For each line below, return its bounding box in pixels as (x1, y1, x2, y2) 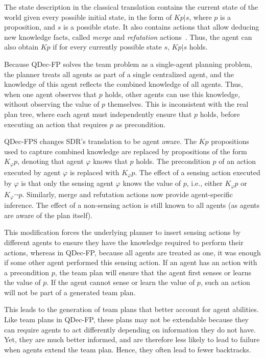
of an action (219, 156, 256, 166)
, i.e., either (186, 178, 223, 188)
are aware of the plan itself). (4, 209, 93, 220)
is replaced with (69, 166, 119, 177)
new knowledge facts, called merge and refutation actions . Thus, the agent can (4, 31, 252, 42)
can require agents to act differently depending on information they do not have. (4, 324, 256, 335)
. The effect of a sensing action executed (135, 166, 260, 177)
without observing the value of (4, 99, 100, 109)
